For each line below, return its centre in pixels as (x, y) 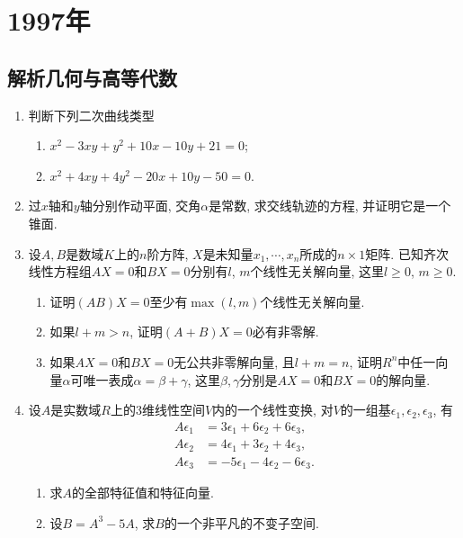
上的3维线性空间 (157, 410)
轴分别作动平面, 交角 (140, 206)
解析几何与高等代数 (92, 77)
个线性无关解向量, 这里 (317, 271)
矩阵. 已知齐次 (407, 253)
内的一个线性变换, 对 (273, 410)
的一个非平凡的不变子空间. (241, 522)
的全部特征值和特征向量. (143, 493)
